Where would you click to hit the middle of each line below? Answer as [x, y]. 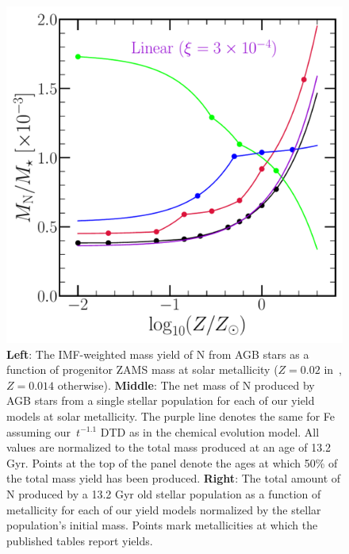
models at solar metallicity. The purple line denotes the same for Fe [171, 415]
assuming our [39, 431]
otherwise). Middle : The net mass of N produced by [186, 385]
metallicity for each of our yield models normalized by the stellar [164, 509]
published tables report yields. [80, 540]
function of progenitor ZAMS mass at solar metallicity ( [142, 369]
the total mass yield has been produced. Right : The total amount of [174, 478]
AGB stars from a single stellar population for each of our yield [161, 400]
